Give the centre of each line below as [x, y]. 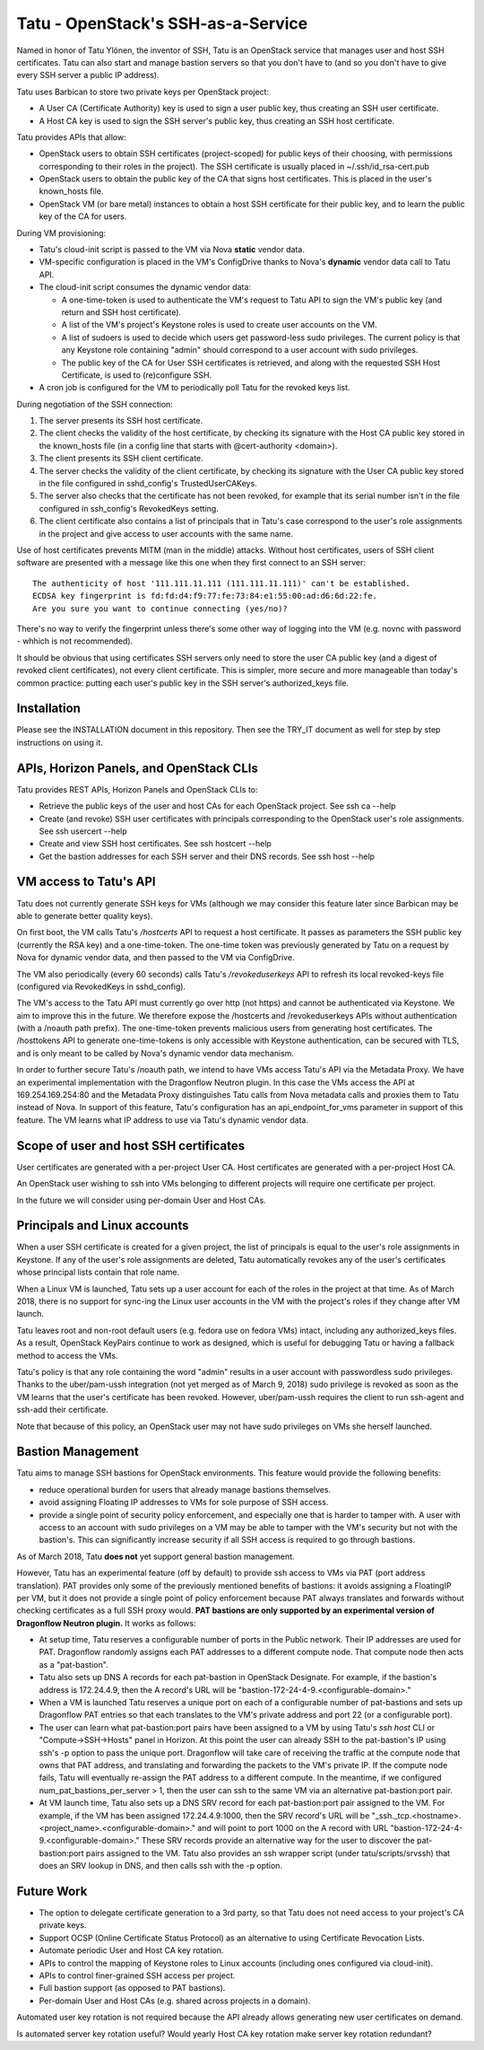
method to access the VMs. [67, 1355]
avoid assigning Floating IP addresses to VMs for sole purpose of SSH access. [184, 1502]
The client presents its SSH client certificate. [121, 459]
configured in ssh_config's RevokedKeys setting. [129, 508]
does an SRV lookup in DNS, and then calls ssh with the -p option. [160, 1866]
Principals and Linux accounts [103, 1226]
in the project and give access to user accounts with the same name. [166, 533]
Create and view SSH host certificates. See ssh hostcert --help [156, 844]
